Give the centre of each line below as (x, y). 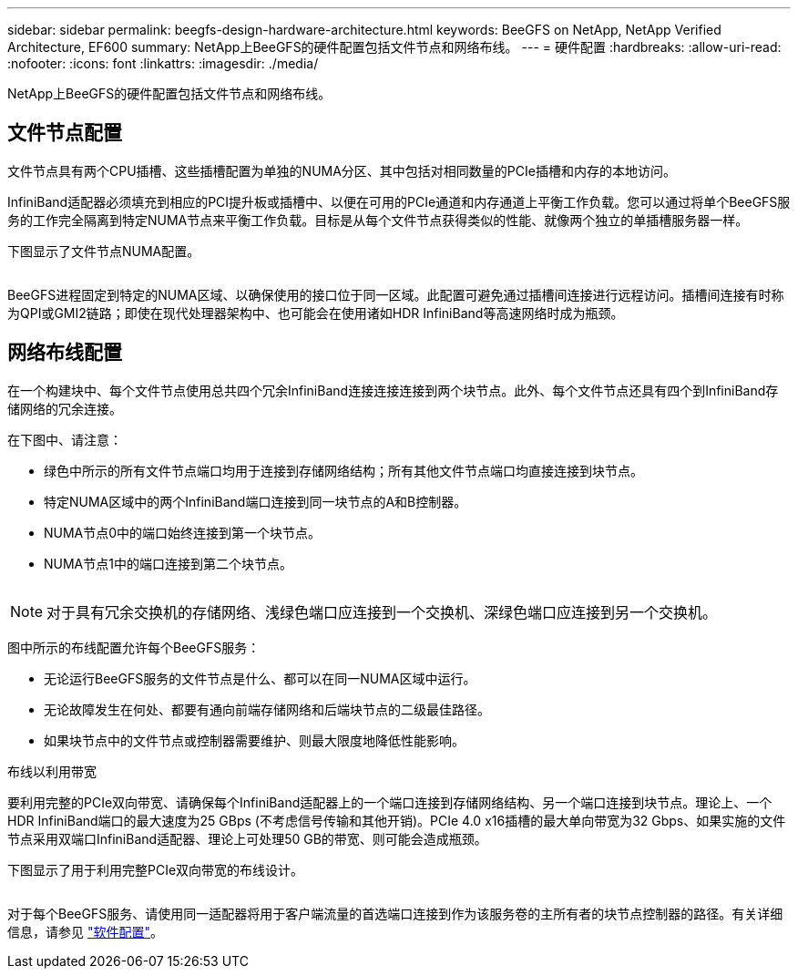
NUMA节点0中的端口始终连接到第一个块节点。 (183, 532)
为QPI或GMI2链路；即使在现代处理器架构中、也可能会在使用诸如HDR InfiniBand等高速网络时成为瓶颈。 (316, 313)
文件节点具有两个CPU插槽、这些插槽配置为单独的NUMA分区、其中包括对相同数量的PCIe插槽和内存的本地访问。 (342, 170)
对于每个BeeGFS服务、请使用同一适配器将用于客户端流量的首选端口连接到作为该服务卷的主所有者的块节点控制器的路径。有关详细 (395, 913)
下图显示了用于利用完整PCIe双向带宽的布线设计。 (156, 869)
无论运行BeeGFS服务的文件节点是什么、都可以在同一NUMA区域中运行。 (260, 678)
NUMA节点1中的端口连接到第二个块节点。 (168, 563)
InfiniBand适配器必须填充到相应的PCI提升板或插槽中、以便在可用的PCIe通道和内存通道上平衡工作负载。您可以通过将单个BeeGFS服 (399, 201)
